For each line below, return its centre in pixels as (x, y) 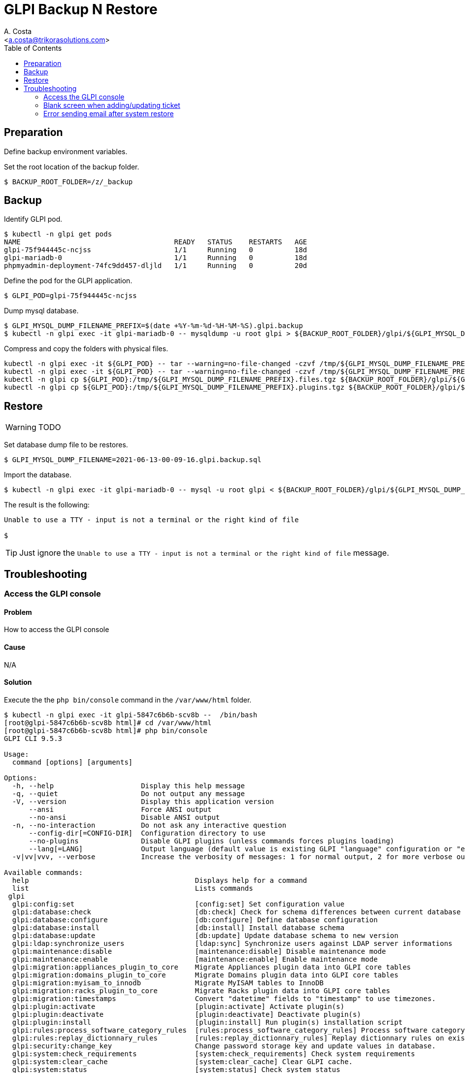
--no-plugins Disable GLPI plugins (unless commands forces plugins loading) (212, 841)
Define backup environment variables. (66, 151)
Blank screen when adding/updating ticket (112, 105)
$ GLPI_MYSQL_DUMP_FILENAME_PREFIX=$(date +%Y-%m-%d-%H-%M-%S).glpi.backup (153, 326)
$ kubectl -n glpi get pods (58, 234)
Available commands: (44, 872)
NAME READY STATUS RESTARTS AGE (156, 242)
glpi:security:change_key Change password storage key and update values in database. (224, 1046)
